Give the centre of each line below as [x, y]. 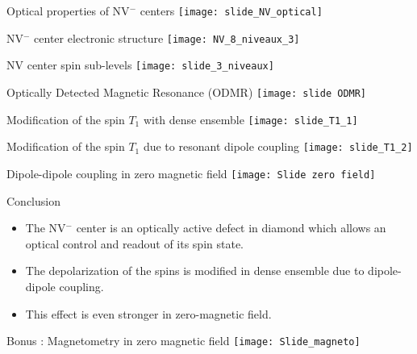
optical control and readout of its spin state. [135, 243]
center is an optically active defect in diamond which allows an [231, 228]
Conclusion [33, 200]
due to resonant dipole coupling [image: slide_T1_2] [278, 146]
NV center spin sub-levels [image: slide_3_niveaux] [140, 65]
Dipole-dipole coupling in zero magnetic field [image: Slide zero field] [191, 173]
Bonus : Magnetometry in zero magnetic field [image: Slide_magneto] [183, 341]
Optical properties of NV [68, 10]
